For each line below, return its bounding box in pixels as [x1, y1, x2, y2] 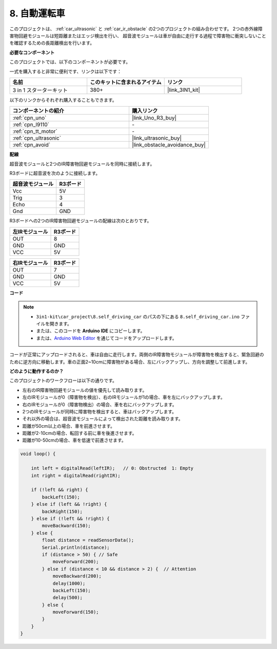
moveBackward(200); [52, 573, 102, 579]
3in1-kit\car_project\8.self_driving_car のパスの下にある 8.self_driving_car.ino [36, 313, 240, 319]
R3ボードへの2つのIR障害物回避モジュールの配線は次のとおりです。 [9, 218, 152, 224]
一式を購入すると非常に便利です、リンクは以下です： [9, 68, 122, 74]
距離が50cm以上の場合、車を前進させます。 [22, 423, 115, 429]
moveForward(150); [52, 609, 100, 615]
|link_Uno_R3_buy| [131, 114, 177, 122]
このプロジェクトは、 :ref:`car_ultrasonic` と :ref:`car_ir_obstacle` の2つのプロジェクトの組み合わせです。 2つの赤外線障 [9, 26, 263, 32]
